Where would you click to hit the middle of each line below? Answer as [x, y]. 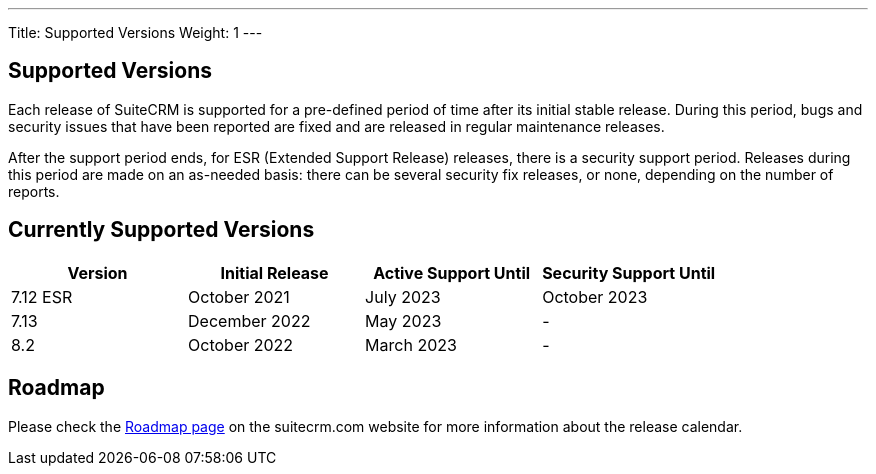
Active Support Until [452, 272]
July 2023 [403, 296]
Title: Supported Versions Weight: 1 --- [135, 32]
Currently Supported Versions [161, 230]
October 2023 [595, 296]
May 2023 [403, 320]
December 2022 [249, 320]
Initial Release [274, 272]
